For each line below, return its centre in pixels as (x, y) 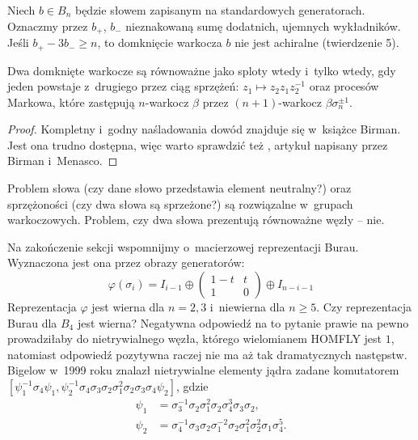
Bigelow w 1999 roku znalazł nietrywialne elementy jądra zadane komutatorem (203, 370)
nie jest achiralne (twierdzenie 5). (317, 42)
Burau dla (32, 322)
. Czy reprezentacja (364, 307)
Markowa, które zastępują (71, 102)
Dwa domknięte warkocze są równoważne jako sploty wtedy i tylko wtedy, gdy (202, 70)
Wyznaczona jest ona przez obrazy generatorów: (126, 262)
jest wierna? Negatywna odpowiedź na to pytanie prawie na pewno (243, 322)
